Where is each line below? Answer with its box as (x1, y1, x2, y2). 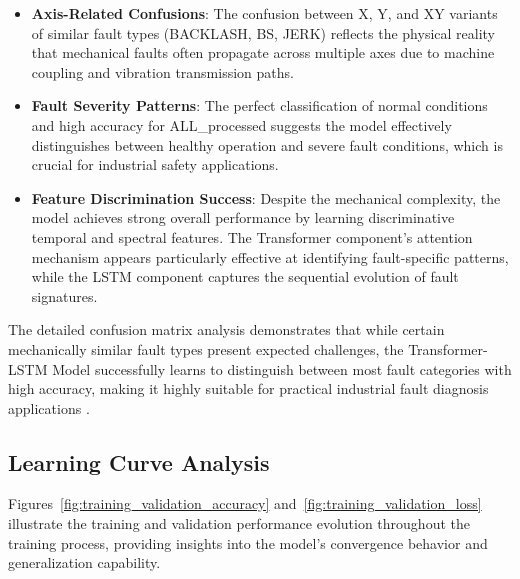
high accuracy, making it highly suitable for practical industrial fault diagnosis (8, 378, 489, 399)
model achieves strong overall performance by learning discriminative (31, 207, 455, 228)
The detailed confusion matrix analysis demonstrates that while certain (8, 319, 445, 340)
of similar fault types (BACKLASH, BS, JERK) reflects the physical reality (31, 22, 495, 43)
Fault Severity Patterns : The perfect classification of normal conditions (31, 95, 488, 116)
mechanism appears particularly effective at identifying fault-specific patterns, (31, 246, 509, 267)
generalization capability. (8, 552, 161, 573)
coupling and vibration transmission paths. (31, 61, 294, 82)
